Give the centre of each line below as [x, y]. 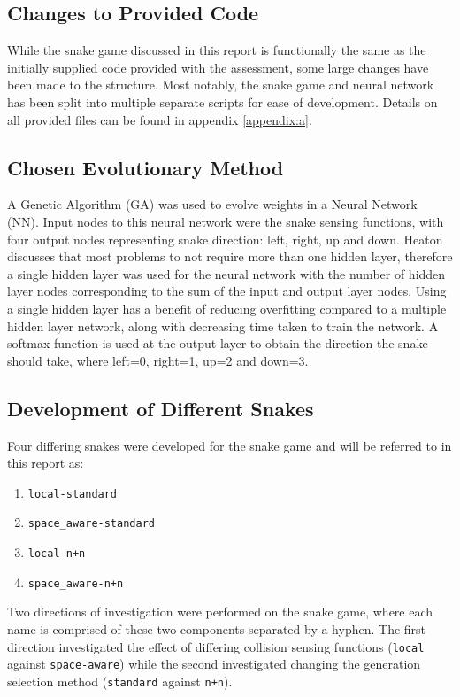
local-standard [73, 494]
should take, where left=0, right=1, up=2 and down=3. [158, 360]
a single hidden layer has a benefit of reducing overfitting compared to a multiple [227, 308]
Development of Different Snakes [161, 408]
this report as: [46, 463]
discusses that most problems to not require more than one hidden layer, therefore [230, 256]
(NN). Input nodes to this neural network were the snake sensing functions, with [226, 221]
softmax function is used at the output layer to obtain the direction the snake [218, 343]
